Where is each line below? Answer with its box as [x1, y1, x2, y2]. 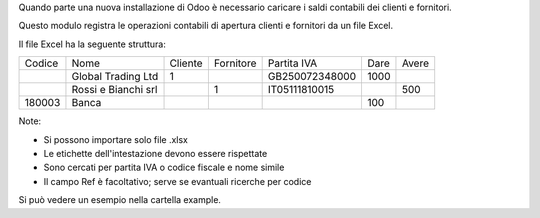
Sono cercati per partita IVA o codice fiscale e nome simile [43, 161, 285, 174]
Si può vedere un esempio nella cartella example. [18, 194, 222, 206]
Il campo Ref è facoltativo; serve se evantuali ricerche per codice [43, 175, 312, 187]
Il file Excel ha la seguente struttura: [18, 38, 167, 50]
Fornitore [213, 56, 257, 70]
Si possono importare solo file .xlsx [43, 133, 189, 145]
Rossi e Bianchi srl [71, 83, 158, 97]
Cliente [169, 56, 204, 70]
